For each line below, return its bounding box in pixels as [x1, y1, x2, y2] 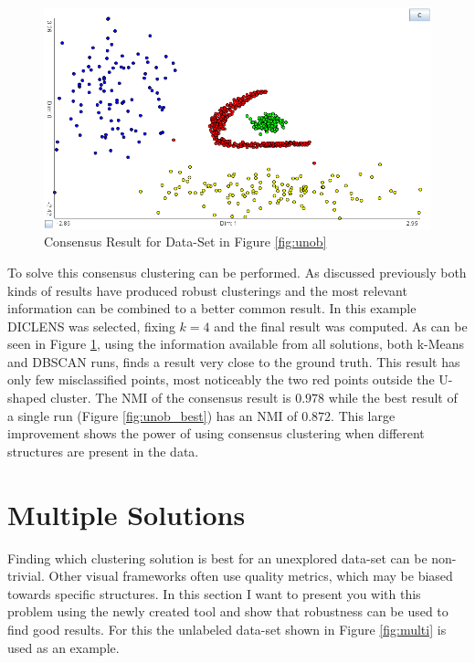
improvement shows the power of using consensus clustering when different [7, 424, 425, 443]
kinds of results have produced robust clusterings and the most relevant [7, 280, 407, 300]
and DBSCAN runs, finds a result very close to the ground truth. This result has [7, 352, 460, 371]
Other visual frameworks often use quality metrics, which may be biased [48, 566, 453, 585]
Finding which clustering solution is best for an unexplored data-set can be [7, 548, 427, 567]
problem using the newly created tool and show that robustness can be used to [7, 602, 449, 621]
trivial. [7, 566, 45, 585]
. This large [331, 405, 396, 425]
